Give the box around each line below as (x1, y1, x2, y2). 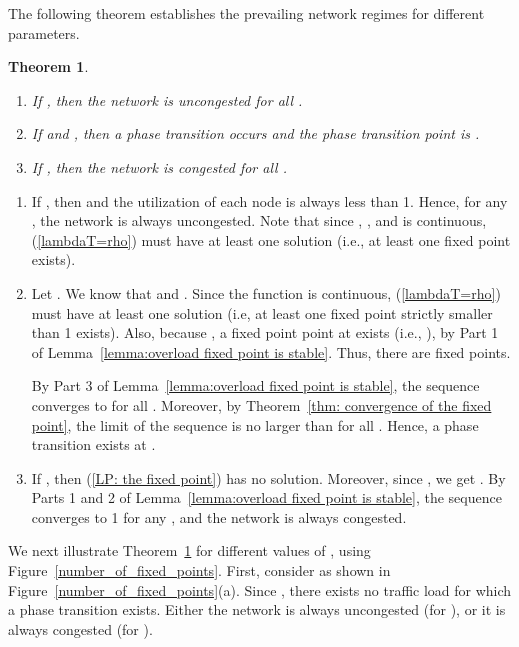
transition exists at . (31, 434, 156, 455)
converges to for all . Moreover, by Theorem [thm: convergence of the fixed (31, 394, 492, 415)
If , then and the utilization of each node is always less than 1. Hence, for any (31, 190, 508, 211)
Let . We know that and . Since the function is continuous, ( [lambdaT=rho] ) (31, 282, 501, 303)
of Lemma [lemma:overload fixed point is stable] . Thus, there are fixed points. (31, 341, 511, 362)
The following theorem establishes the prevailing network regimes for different (8, 3, 485, 23)
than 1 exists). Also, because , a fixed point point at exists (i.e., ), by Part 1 (31, 322, 499, 343)
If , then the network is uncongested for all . (31, 89, 303, 110)
